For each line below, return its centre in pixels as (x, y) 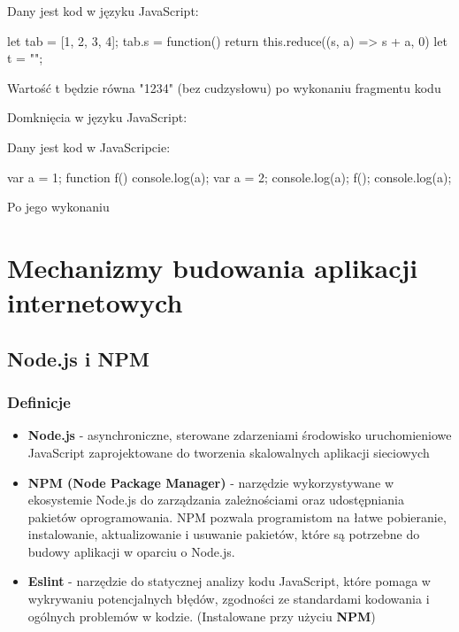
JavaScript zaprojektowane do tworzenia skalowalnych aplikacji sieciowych (229, 452)
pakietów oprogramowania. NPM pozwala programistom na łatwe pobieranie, (237, 516)
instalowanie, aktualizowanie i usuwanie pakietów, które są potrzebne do (224, 534)
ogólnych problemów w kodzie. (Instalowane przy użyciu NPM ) (202, 616)
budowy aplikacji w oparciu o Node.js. (131, 551)
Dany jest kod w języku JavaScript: (103, 11)
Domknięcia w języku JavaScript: (97, 117)
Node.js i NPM (78, 358)
